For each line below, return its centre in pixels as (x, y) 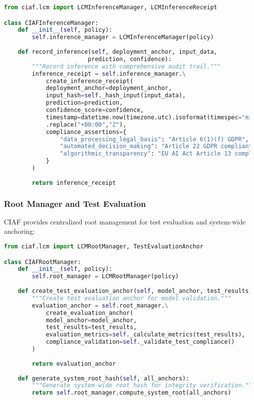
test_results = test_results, (91, 327)
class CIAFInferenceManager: (51, 23)
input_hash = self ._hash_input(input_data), (116, 96)
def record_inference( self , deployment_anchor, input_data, (117, 52)
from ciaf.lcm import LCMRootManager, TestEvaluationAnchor (104, 247)
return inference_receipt (74, 183)
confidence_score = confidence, (95, 110)
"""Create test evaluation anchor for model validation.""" (132, 298)
